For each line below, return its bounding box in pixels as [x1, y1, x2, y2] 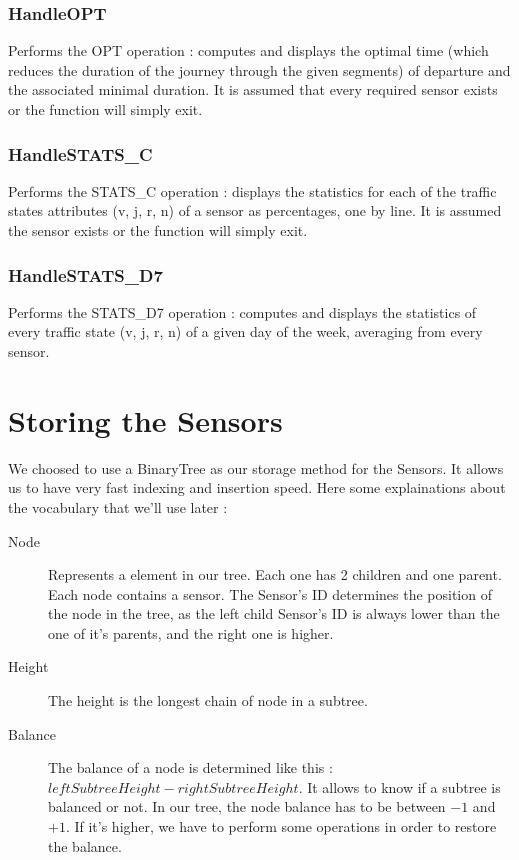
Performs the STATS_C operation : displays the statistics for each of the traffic [8, 180, 497, 201]
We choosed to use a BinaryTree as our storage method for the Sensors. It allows [8, 457, 504, 478]
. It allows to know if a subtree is [298, 776, 501, 797]
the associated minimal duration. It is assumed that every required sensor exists [8, 79, 498, 100]
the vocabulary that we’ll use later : [8, 496, 228, 517]
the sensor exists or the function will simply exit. [8, 220, 308, 240]
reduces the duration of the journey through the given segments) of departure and [8, 59, 511, 80]
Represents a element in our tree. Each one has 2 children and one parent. [48, 564, 502, 585]
